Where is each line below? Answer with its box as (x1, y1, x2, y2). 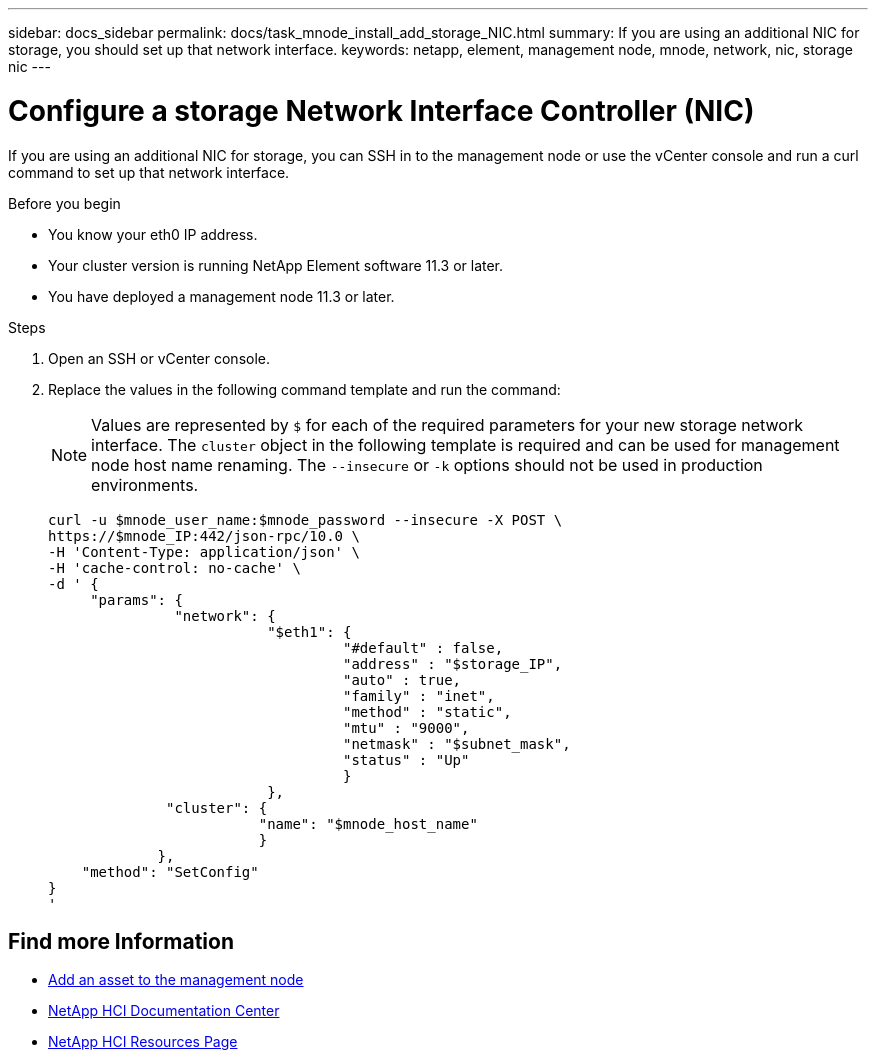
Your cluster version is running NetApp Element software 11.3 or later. (48, 256, 504, 274)
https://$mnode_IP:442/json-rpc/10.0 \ (48, 527, 360, 544)
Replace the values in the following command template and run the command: (48, 380, 561, 398)
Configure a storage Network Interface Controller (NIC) (8, 93, 755, 128)
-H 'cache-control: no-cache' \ (48, 559, 301, 576)
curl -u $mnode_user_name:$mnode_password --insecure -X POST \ (48, 511, 563, 528)
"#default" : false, (343, 639, 504, 656)
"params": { (90, 591, 183, 608)
